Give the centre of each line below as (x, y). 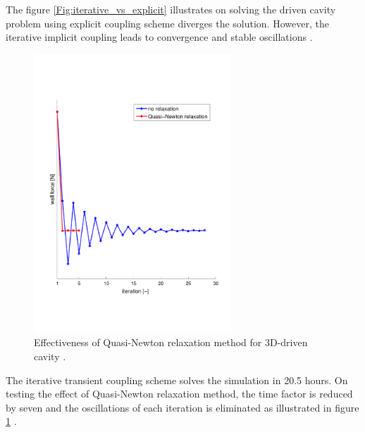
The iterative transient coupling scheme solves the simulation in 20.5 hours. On (177, 380)
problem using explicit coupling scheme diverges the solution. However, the (167, 23)
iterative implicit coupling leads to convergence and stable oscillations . (159, 37)
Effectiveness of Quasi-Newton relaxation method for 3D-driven (171, 342)
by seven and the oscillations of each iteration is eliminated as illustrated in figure (182, 407)
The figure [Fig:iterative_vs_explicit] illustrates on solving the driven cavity (171, 9)
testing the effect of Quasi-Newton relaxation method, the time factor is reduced (179, 394)
